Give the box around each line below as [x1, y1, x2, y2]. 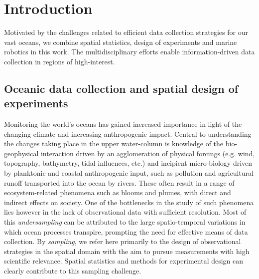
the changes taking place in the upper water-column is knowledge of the [4, 138, 224, 149]
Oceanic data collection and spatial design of [4, 80, 239, 96]
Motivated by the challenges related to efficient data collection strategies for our [4, 27, 248, 37]
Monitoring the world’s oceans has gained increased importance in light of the [4, 119, 242, 129]
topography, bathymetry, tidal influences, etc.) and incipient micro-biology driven [4, 158, 253, 168]
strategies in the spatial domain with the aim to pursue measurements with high [4, 246, 250, 256]
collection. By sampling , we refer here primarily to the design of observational [4, 236, 241, 247]
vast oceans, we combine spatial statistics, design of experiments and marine [4, 36, 237, 47]
